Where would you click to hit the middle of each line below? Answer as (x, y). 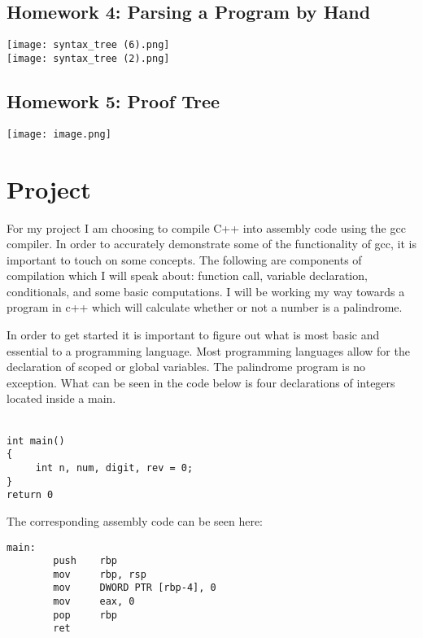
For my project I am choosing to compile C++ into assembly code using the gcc (206, 227)
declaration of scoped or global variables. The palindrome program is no (186, 367)
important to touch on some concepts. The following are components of (184, 259)
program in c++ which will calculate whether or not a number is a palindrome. (205, 307)
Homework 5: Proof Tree (113, 101)
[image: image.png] (59, 134)
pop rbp (85, 615)
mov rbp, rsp (100, 574)
